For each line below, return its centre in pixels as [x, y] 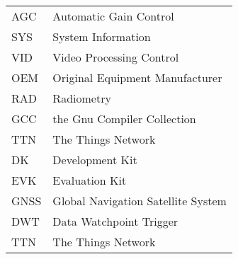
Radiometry [82, 98]
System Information [102, 36]
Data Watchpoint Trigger [115, 221]
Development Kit [95, 160]
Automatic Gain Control [113, 16]
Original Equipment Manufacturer [137, 77]
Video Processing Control [116, 57]
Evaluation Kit [90, 180]
